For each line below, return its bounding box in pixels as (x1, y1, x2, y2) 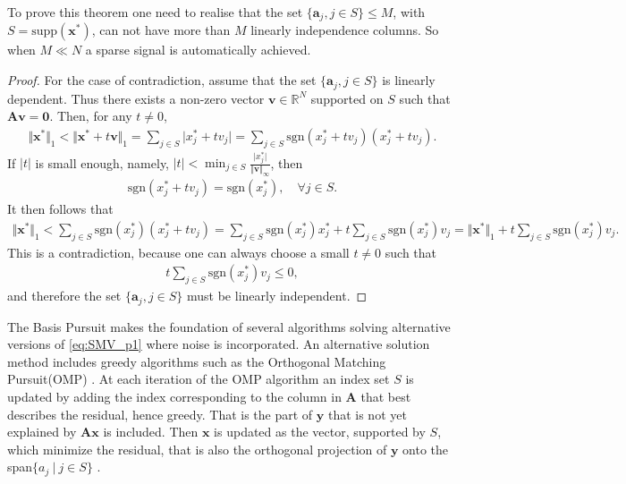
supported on (310, 89, 384, 107)
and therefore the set (7, 286, 122, 305)
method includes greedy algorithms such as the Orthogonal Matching (7, 352, 386, 370)
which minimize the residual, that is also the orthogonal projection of (7, 439, 387, 458)
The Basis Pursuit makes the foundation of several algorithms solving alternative (7, 317, 451, 335)
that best (360, 386, 411, 405)
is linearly (382, 71, 436, 89)
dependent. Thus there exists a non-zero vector (7, 89, 265, 107)
